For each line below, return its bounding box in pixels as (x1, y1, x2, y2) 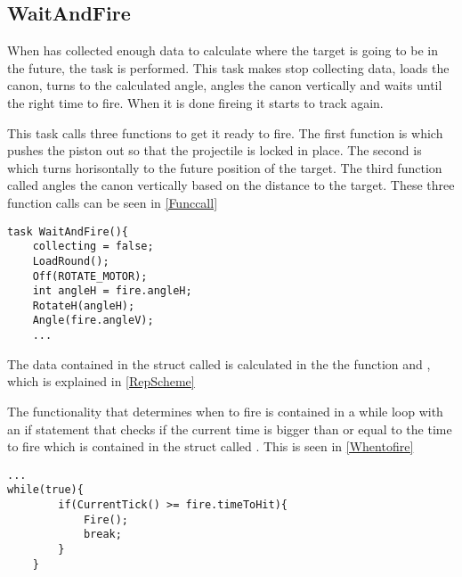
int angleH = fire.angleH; (32, 284, 192, 298)
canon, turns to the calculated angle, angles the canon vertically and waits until (7, 76, 442, 95)
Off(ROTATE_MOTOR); (32, 269, 148, 283)
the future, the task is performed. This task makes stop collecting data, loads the (7, 58, 450, 77)
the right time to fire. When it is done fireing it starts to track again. (7, 93, 384, 111)
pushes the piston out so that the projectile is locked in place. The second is (7, 141, 422, 160)
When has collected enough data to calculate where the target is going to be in (7, 41, 438, 60)
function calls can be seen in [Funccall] (7, 193, 218, 211)
